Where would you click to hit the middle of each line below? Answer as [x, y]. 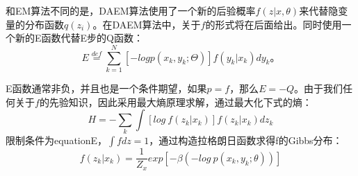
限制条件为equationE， [57, 140]
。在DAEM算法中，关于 [147, 24]
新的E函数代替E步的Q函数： [79, 38]
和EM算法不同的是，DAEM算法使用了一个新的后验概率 [131, 10]
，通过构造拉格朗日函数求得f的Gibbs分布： [246, 140]
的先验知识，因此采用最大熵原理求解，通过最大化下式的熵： [176, 102]
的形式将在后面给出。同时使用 [274, 24]
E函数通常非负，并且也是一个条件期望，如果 [106, 88]
